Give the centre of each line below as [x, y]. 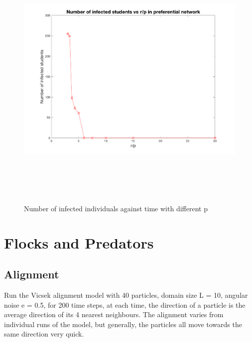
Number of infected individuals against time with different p [116, 208]
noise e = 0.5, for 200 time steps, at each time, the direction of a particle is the [125, 304]
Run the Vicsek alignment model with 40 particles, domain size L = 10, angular [126, 295]
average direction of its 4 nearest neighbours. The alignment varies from [114, 314]
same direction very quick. [44, 334]
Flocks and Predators [79, 242]
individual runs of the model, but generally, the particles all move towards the [123, 324]
